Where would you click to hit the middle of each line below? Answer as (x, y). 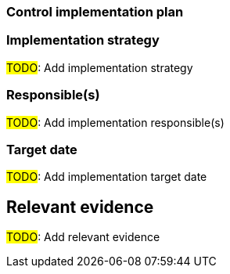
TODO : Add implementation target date (107, 177)
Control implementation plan (95, 12)
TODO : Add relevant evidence (83, 237)
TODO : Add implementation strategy (100, 67)
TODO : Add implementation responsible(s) (115, 122)
